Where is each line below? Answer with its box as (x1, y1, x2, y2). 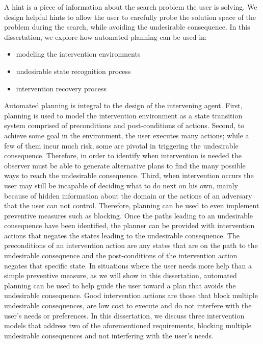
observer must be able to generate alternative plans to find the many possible (4, 160, 246, 170)
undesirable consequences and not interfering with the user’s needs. (4, 330, 214, 340)
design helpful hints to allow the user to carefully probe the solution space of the (4, 11, 256, 22)
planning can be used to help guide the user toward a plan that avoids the (4, 280, 236, 290)
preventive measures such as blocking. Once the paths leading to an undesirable (4, 210, 253, 220)
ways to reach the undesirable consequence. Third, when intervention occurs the (4, 170, 254, 181)
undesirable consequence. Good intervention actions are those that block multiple (4, 290, 258, 301)
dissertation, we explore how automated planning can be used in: (4, 31, 207, 42)
